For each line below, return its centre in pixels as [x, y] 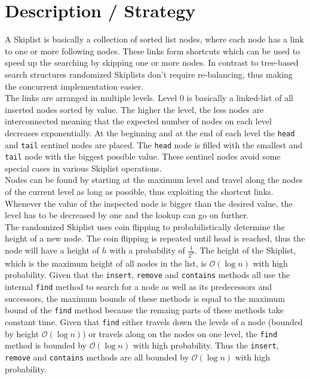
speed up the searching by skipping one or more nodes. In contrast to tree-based [152, 62]
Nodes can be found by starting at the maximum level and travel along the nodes [154, 180]
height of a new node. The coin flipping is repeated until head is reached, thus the [155, 238]
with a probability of [147, 250]
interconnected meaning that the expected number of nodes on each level [138, 121]
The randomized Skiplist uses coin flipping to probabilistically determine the [145, 226]
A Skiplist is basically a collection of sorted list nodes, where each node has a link [154, 39]
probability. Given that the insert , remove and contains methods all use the [148, 275]
